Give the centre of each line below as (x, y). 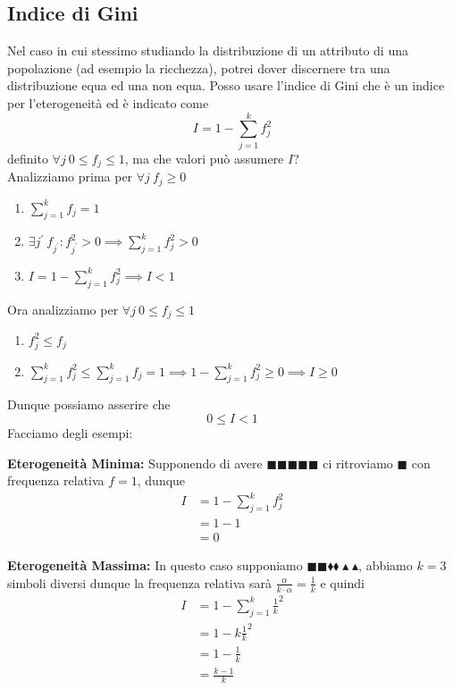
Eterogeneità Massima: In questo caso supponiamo (155, 565)
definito (28, 158)
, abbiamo (386, 565)
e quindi (342, 582)
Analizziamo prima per (70, 177)
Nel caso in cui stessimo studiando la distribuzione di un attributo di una (208, 50)
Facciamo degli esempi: (70, 433)
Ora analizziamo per (63, 309)
